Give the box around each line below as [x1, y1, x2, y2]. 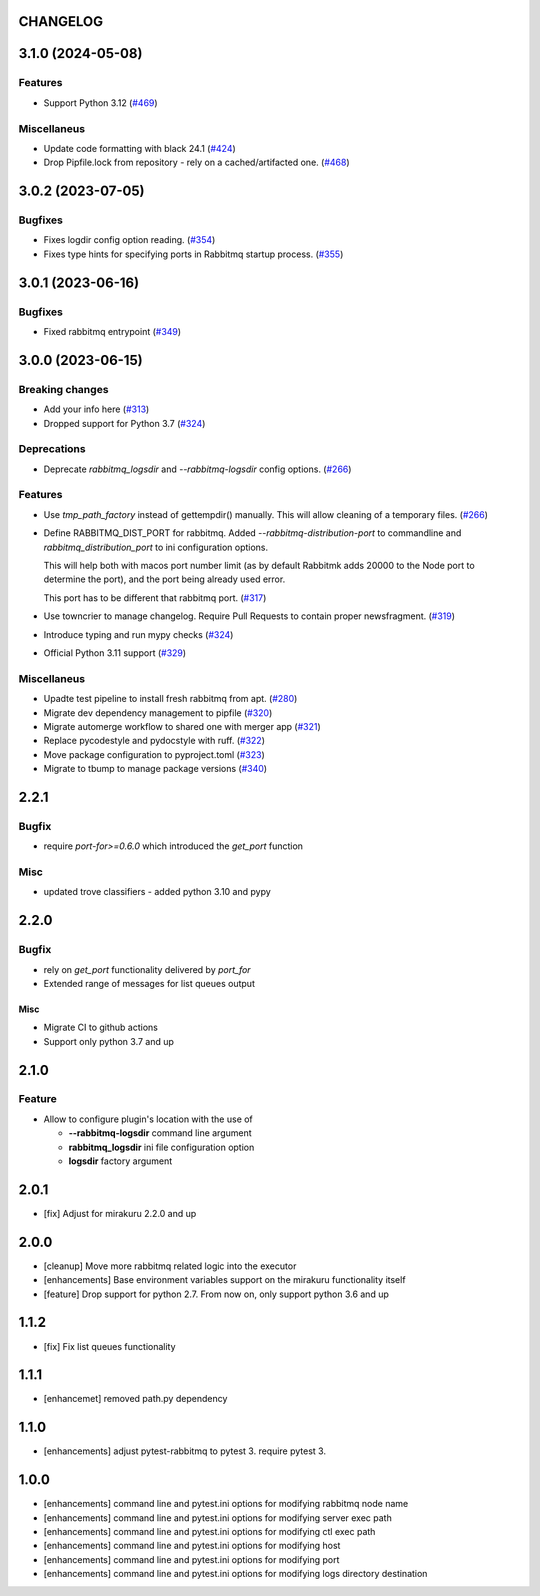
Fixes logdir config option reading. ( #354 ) [43, 234, 216, 246]
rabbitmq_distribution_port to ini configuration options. [43, 541, 269, 553]
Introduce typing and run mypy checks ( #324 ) [43, 628, 234, 640]
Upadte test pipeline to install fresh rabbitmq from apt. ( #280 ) [43, 693, 298, 705]
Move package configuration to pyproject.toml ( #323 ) [43, 748, 265, 760]
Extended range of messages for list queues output [43, 977, 255, 989]
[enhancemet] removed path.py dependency [43, 1393, 228, 1405]
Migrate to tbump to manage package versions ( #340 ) [43, 763, 268, 775]
